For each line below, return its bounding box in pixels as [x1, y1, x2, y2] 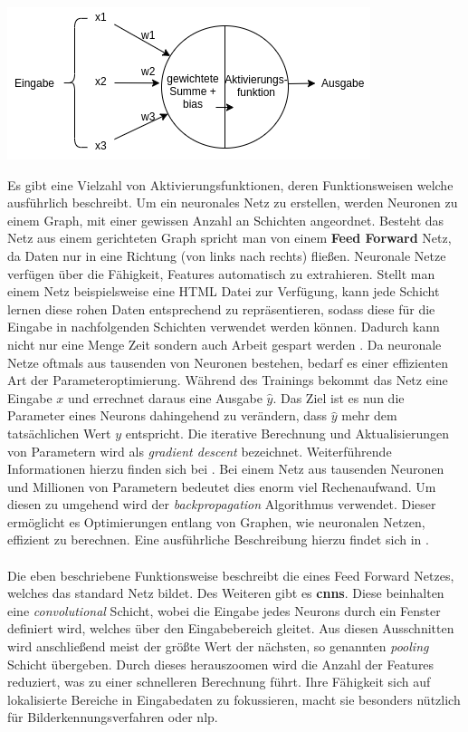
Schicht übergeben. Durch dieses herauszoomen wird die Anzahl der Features [7, 654, 435, 673]
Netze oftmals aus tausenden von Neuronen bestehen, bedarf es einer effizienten [7, 352, 448, 371]
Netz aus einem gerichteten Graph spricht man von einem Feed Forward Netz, [7, 228, 452, 247]
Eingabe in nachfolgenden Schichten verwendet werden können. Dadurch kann [7, 317, 440, 336]
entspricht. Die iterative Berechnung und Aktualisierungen [125, 423, 449, 442]
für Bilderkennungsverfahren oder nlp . [7, 708, 218, 727]
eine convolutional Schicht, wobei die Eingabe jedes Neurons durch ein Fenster [7, 601, 441, 620]
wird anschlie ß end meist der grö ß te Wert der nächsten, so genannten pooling [7, 637, 429, 656]
